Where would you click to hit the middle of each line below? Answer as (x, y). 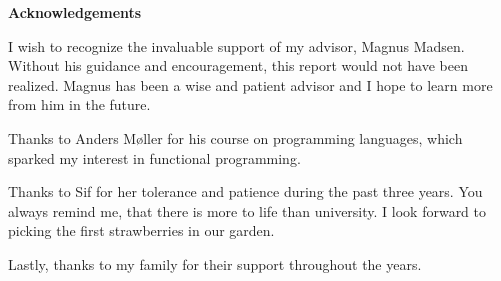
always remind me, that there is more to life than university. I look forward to (247, 210)
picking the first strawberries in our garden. (141, 230)
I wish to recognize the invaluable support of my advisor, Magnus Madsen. (236, 45)
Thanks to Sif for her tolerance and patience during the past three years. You (245, 191)
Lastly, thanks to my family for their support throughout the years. (215, 263)
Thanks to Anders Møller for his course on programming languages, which (235, 137)
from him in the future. (79, 104)
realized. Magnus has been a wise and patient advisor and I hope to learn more (250, 84)
